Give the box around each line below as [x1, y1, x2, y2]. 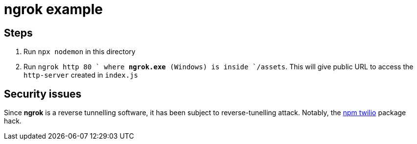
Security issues [4, 87, 82, 100]
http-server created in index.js [23, 71, 139, 80]
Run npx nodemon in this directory [23, 47, 136, 56]
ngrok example [4, 1, 103, 18]
